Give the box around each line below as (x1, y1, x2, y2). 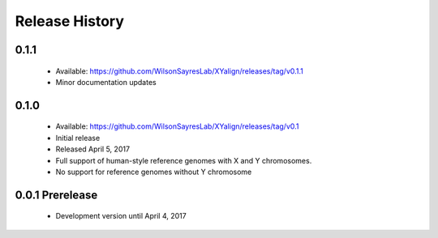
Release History (15, 12, 125, 30)
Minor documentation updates (55, 77, 157, 87)
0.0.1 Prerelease (15, 188, 98, 202)
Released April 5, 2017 (55, 144, 130, 154)
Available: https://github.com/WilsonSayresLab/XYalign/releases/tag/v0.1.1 (55, 66, 304, 76)
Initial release (55, 133, 101, 142)
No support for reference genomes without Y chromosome (55, 167, 252, 176)
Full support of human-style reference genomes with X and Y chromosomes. (55, 155, 312, 165)
